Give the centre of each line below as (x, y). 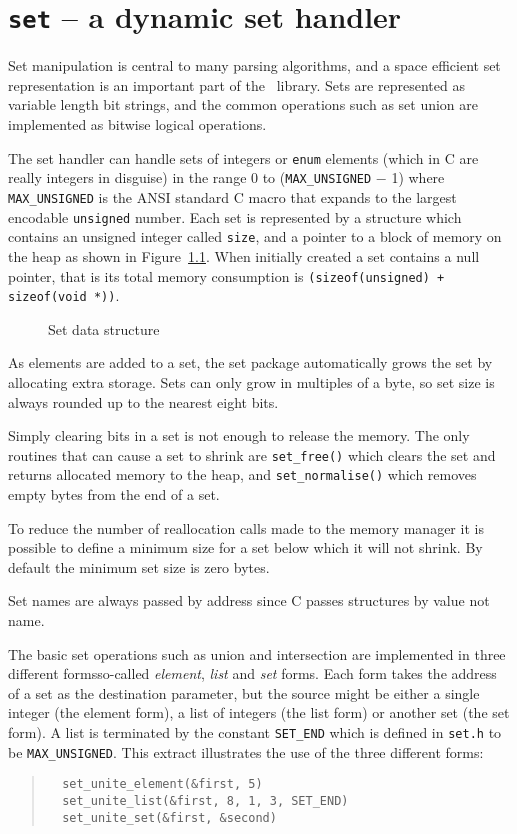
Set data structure (104, 328)
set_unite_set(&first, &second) (169, 817)
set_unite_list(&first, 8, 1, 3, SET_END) (205, 801)
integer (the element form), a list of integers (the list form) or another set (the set (259, 712)
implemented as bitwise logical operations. (137, 124)
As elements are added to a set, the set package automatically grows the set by (250, 362)
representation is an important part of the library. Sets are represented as (236, 84)
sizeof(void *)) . (64, 295)
